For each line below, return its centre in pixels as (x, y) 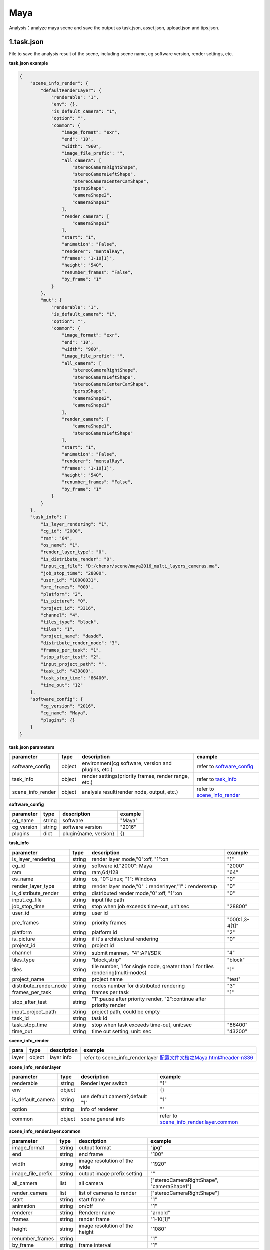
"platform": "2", (62, 594)
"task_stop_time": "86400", (75, 678)
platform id (104, 932)
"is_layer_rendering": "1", (75, 524)
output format (95, 1147)
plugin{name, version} (89, 834)
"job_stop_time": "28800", (74, 573)
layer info (61, 1057)
